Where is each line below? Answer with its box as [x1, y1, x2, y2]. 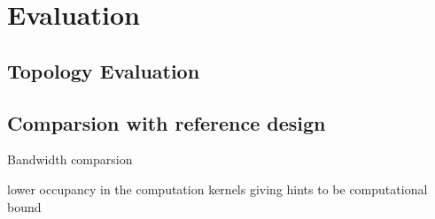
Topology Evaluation [7, 57, 200, 84]
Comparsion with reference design [7, 109, 326, 136]
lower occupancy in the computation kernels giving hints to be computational [7, 179, 428, 198]
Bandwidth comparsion [7, 150, 133, 169]
